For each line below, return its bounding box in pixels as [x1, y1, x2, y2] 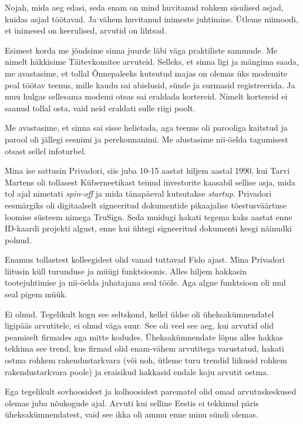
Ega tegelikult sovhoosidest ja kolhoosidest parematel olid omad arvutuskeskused [5, 385, 297, 397]
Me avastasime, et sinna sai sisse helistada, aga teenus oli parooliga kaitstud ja [5, 121, 288, 134]
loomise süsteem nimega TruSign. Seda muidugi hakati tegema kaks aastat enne [5, 210, 292, 223]
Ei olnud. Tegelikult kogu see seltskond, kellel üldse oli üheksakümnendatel [5, 307, 274, 320]
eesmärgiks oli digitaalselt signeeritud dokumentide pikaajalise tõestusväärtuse [5, 198, 287, 211]
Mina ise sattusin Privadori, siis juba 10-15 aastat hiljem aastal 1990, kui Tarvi [5, 164, 290, 177]
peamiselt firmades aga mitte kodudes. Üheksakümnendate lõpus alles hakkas [5, 330, 283, 343]
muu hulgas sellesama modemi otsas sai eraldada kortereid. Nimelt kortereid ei [5, 90, 288, 102]
